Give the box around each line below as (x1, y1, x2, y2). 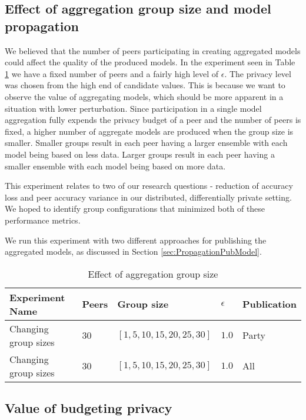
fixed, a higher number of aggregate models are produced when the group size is (5, 125, 294, 137)
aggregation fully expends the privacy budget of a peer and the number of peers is (5, 114, 301, 126)
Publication (242, 297, 297, 311)
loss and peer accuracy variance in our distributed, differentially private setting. (5, 191, 292, 203)
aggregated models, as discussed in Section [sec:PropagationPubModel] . (5, 245, 262, 258)
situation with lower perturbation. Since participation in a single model (5, 102, 262, 114)
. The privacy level (224, 67, 291, 79)
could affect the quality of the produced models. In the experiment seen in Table (5, 56, 295, 68)
